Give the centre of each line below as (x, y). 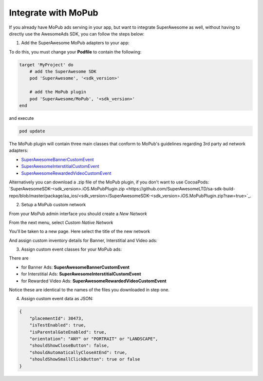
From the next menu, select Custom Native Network (61, 222)
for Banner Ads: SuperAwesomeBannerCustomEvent (75, 267)
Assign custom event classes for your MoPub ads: (71, 249)
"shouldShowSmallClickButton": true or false (85, 359)
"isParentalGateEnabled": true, (68, 332)
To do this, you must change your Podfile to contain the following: (75, 52)
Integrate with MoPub (54, 13)
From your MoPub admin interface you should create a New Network (78, 214)
